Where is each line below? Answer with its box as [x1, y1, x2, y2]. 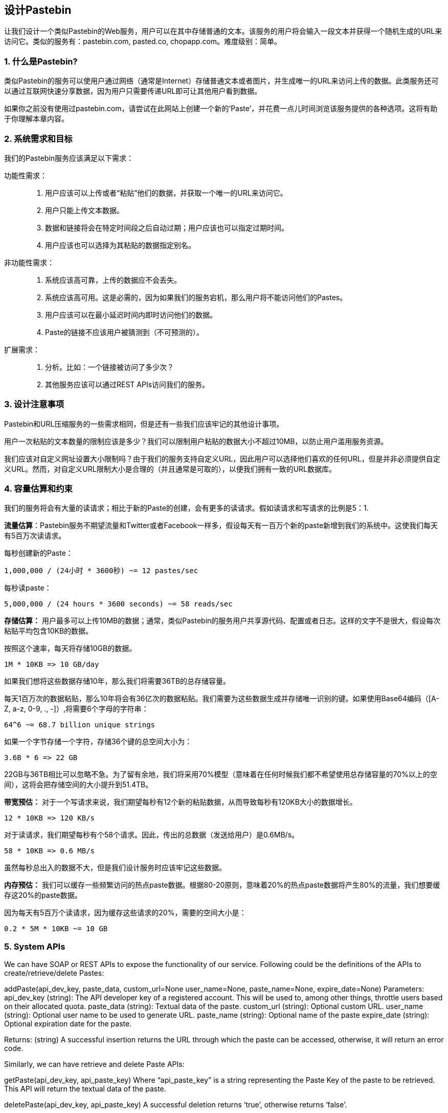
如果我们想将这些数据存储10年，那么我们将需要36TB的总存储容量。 [4, 677, 231, 686]
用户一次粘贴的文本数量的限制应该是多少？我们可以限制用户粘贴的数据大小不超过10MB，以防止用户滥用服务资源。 [4, 436, 388, 446]
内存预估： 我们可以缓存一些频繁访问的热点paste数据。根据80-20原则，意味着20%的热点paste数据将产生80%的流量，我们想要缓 [4, 880, 440, 890]
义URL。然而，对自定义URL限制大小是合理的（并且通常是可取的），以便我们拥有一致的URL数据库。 [4, 464, 337, 473]
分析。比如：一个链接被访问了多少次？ [45, 362, 174, 371]
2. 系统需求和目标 [4, 133, 73, 144]
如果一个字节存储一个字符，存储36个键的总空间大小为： [4, 737, 192, 746]
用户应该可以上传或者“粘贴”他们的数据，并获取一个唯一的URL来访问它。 [45, 188, 287, 197]
